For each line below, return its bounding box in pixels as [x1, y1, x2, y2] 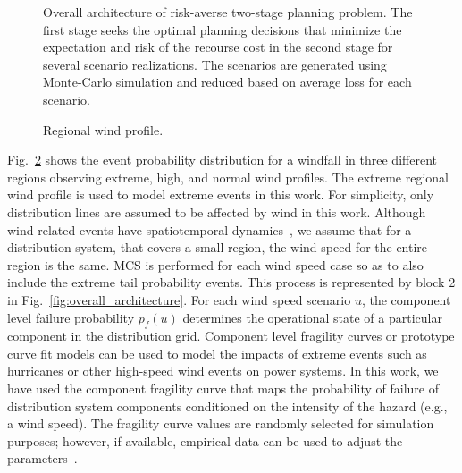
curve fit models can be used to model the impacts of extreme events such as [7, 343, 427, 362]
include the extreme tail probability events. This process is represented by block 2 [7, 273, 456, 291]
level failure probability [7, 308, 135, 326]
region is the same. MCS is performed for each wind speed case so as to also [7, 255, 424, 274]
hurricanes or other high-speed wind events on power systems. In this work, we [7, 361, 439, 380]
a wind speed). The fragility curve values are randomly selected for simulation [7, 414, 434, 433]
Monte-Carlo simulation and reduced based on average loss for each [43, 72, 412, 91]
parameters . [7, 449, 78, 468]
